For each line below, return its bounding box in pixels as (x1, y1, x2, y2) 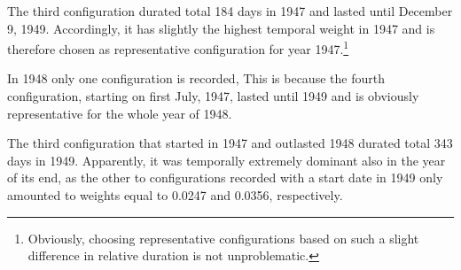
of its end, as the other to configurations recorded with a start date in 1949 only (7, 168, 443, 187)
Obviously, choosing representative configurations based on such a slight (27, 228, 419, 247)
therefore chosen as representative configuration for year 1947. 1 (7, 37, 349, 58)
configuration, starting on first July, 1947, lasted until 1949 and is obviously (7, 87, 419, 105)
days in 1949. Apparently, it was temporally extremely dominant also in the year (7, 150, 446, 169)
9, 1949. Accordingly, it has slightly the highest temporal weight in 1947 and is (7, 19, 435, 37)
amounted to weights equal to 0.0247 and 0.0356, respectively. (7, 186, 343, 204)
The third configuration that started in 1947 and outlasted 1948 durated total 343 (7, 134, 453, 152)
